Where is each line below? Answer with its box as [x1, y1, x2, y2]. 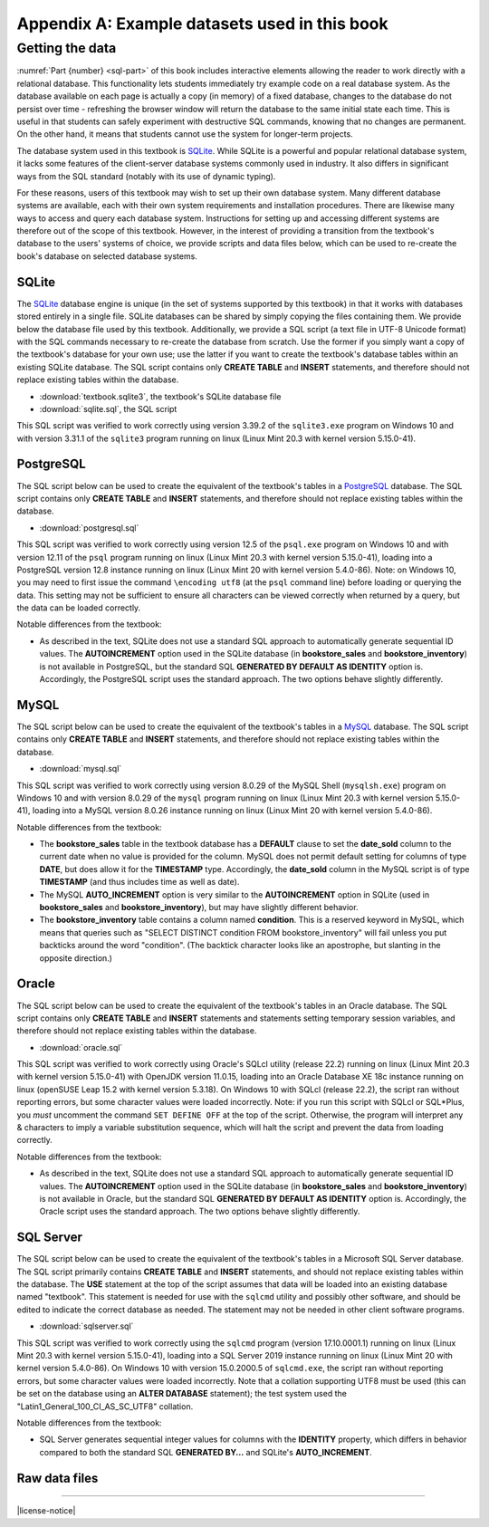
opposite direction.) [39, 952, 113, 964]
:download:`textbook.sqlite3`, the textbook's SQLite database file [39, 390, 282, 402]
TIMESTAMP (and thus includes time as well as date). [39, 877, 240, 888]
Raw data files [16, 1470, 99, 1485]
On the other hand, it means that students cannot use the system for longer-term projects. [16, 129, 353, 139]
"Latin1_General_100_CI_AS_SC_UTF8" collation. [16, 1400, 194, 1412]
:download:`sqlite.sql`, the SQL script [39, 403, 177, 414]
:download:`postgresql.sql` [39, 522, 139, 533]
